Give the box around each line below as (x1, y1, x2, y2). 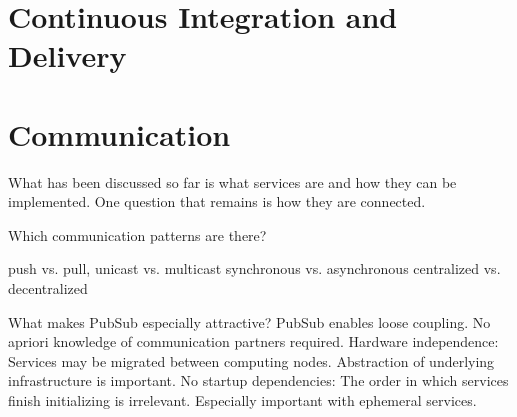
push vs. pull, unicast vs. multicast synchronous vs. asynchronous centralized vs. (8, 258, 501, 279)
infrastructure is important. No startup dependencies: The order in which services (8, 370, 509, 391)
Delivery (8, 35, 127, 76)
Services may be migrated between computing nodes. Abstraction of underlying (8, 350, 495, 371)
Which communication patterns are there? (8, 224, 267, 245)
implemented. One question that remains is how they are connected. (8, 191, 426, 212)
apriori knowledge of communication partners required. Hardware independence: (8, 331, 499, 352)
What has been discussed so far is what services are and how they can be (8, 171, 457, 192)
